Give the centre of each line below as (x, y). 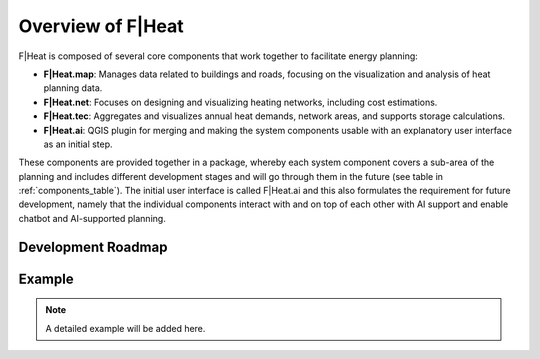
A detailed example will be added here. (125, 328)
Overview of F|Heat (101, 26)
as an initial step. (78, 144)
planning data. (73, 88)
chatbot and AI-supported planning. (92, 218)
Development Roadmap (93, 246)
